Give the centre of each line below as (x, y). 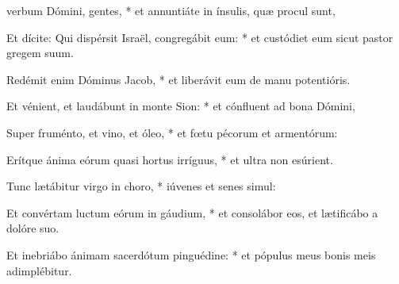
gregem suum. (40, 53)
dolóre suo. (33, 228)
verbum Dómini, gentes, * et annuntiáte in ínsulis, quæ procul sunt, (171, 10)
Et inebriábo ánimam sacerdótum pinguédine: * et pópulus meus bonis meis (191, 254)
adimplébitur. (39, 270)
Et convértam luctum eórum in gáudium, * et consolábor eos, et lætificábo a (192, 212)
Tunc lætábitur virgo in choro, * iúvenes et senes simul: (141, 186)
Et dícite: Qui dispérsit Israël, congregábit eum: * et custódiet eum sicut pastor (200, 37)
